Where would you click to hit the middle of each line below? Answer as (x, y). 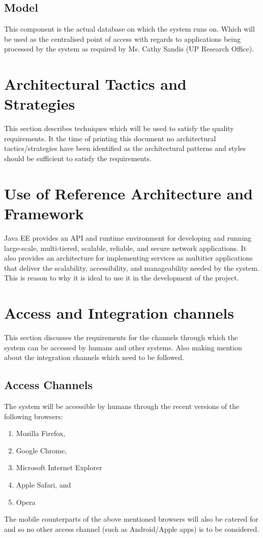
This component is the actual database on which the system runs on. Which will (129, 29)
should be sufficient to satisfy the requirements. (78, 158)
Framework (44, 213)
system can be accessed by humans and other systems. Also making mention (123, 347)
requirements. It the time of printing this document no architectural (110, 138)
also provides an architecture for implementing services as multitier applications (128, 258)
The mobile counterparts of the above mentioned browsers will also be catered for (131, 519)
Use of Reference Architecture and (128, 193)
